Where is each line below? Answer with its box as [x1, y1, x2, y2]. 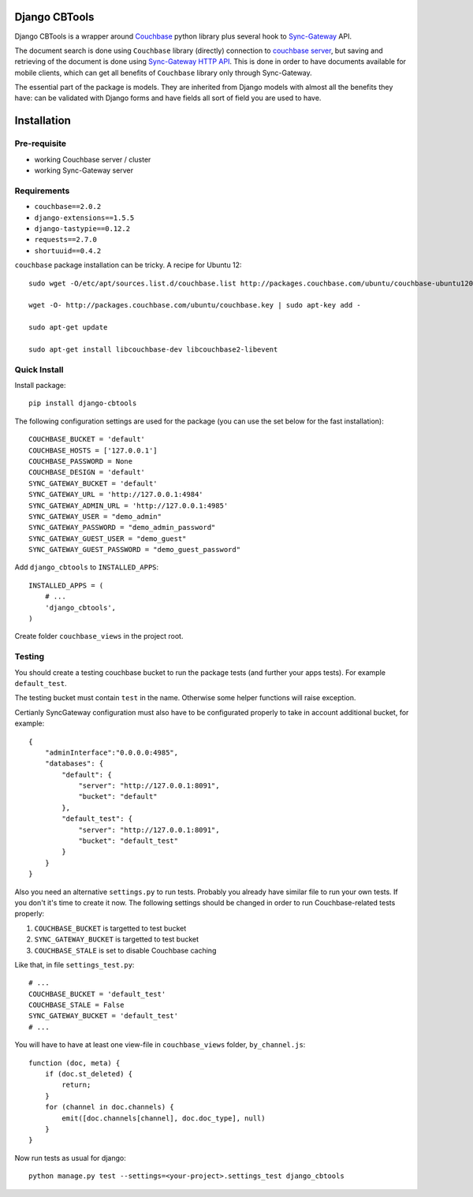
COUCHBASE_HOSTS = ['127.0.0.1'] [28, 446, 158, 455]
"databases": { [44, 759, 104, 768]
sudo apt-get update [28, 323, 108, 332]
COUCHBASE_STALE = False [28, 1001, 125, 1009]
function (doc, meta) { [28, 1058, 121, 1068]
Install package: [14, 380, 66, 390]
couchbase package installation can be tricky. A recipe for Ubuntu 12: [14, 260, 242, 270]
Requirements [14, 185, 70, 196]
